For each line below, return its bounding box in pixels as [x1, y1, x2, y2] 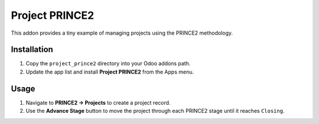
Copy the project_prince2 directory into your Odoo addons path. [25, 60, 191, 67]
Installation [11, 45, 53, 55]
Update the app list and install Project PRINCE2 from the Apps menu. [25, 68, 194, 75]
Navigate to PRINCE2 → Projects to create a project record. [25, 99, 171, 106]
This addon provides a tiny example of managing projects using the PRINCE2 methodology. [11, 29, 233, 36]
